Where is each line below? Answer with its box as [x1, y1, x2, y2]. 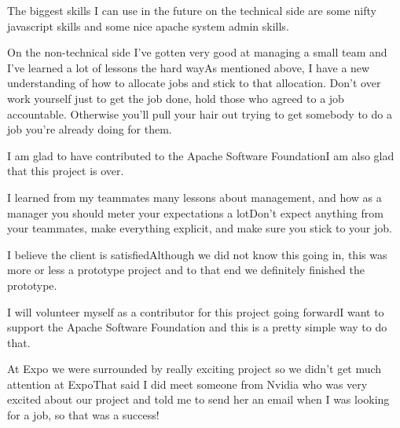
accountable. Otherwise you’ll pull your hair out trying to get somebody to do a [7, 105, 392, 122]
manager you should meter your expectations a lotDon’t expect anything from [7, 204, 383, 221]
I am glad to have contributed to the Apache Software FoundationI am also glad [7, 147, 394, 163]
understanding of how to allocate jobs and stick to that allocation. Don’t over [7, 75, 381, 91]
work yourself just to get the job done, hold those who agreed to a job [7, 90, 344, 106]
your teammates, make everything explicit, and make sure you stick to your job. [7, 220, 392, 236]
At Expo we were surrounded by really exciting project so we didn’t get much [7, 360, 382, 377]
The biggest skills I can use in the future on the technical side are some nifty [7, 2, 376, 18]
